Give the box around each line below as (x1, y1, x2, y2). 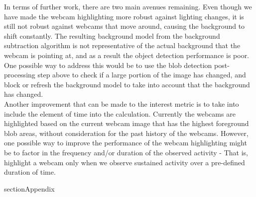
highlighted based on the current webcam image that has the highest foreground (4, 118, 249, 129)
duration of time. (4, 167, 56, 177)
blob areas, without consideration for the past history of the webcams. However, (4, 128, 249, 138)
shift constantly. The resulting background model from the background (4, 30, 220, 41)
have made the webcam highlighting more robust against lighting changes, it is (4, 11, 244, 21)
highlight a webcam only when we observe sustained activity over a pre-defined (4, 157, 245, 167)
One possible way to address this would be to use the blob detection (4, 60, 212, 70)
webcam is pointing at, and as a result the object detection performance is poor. (4, 50, 250, 60)
